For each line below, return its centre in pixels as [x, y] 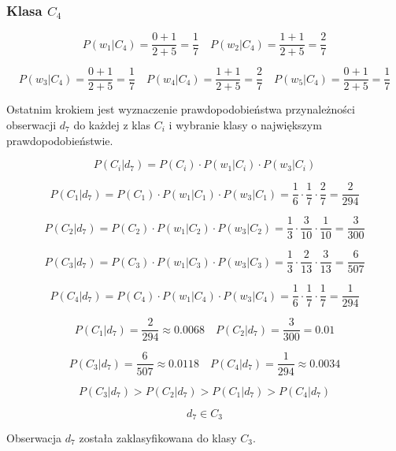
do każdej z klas [112, 124]
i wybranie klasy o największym [245, 124]
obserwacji [31, 124]
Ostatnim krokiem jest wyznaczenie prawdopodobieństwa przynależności [181, 109]
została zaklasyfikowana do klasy [158, 437]
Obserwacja [34, 437]
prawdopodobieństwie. [60, 140]
